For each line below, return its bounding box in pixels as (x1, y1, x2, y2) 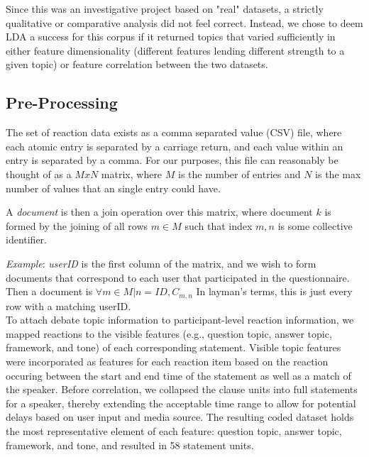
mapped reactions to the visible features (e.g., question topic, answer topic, (6, 326, 332, 341)
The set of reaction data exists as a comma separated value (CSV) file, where (6, 125, 342, 140)
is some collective (277, 218, 353, 233)
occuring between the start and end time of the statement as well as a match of (6, 368, 351, 382)
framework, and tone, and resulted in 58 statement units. (6, 437, 254, 452)
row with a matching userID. (6, 298, 131, 313)
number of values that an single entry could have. (6, 180, 221, 195)
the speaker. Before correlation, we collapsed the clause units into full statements (6, 382, 358, 397)
